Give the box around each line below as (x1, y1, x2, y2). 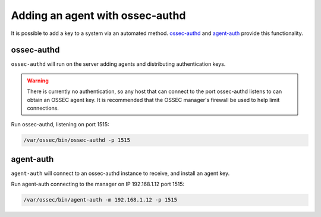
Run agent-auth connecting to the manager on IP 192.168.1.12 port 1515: (11, 181, 185, 188)
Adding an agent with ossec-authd (11, 9, 186, 22)
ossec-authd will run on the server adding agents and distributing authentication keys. (11, 60, 226, 68)
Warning (27, 77, 49, 84)
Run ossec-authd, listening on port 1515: (11, 121, 109, 128)
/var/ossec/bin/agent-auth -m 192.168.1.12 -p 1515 (23, 196, 178, 203)
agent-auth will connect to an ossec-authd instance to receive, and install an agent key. (11, 170, 230, 177)
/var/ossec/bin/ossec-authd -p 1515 (23, 137, 131, 143)
